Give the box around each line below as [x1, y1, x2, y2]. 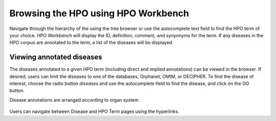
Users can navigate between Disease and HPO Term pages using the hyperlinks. [9, 108, 179, 114]
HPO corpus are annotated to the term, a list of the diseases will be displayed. [9, 40, 174, 46]
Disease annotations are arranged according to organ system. [9, 97, 140, 103]
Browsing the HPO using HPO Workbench [9, 8, 189, 19]
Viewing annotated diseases [9, 53, 102, 62]
